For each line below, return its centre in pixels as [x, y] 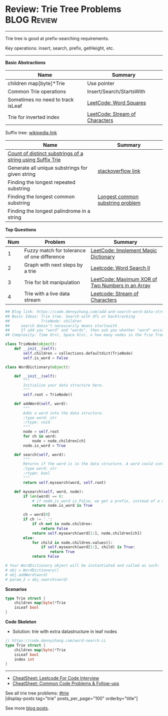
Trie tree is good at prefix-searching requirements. [57, 38]
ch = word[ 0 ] [37, 515]
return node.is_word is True [62, 506]
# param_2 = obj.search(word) [37, 579]
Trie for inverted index [34, 117]
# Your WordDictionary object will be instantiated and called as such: [82, 566]
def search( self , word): [40, 455]
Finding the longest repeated [41, 182]
